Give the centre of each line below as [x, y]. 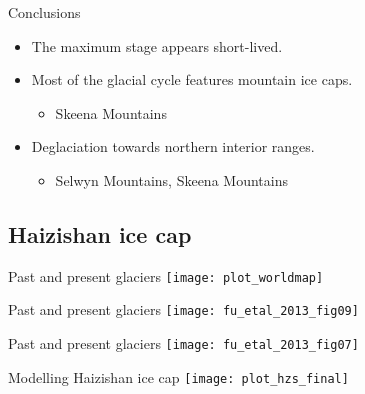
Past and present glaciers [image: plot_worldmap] [166, 275]
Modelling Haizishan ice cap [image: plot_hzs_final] [178, 376]
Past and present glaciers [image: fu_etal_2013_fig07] [183, 343]
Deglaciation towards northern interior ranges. [173, 146]
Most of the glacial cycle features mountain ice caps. [192, 79]
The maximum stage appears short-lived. [157, 45]
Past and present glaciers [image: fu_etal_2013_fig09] [183, 309]
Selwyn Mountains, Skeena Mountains [171, 179]
